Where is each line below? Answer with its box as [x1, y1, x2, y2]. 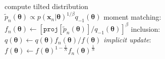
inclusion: [131, 23, 160, 34]
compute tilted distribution [5, 1, 88, 11]
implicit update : [103, 34, 151, 45]
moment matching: [103, 11, 161, 22]
